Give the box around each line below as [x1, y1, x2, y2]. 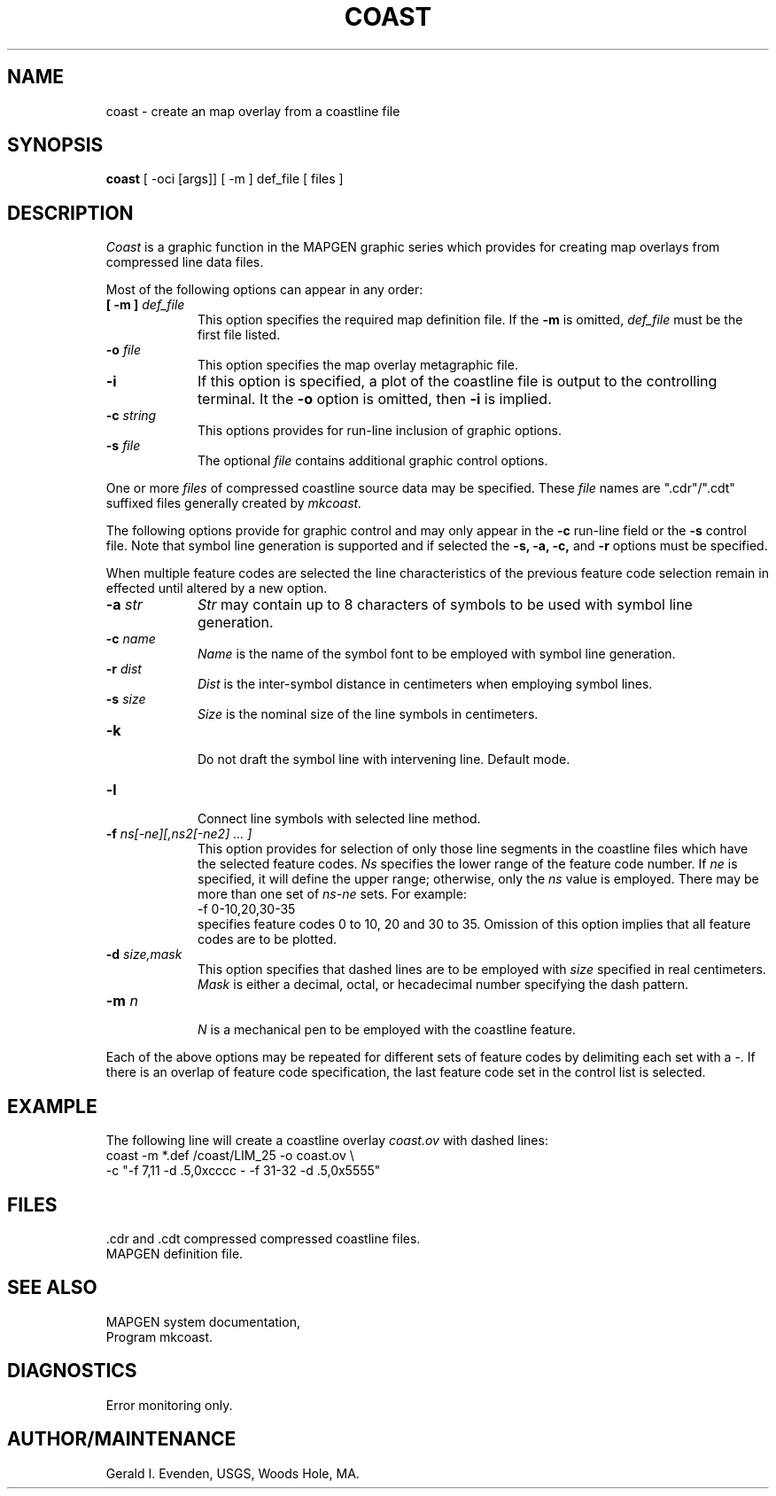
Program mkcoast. [105, 1328, 213, 1344]
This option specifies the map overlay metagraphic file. [198, 357, 518, 373]
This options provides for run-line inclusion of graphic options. [198, 423, 562, 439]
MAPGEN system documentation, [105, 1313, 300, 1329]
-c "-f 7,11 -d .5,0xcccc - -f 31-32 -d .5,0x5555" [105, 1163, 381, 1179]
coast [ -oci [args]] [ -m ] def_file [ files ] [105, 171, 344, 187]
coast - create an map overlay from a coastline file [105, 103, 400, 119]
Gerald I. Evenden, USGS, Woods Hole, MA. [105, 1465, 360, 1481]
